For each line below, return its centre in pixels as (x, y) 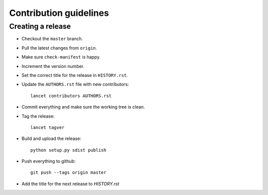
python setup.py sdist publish (68, 150)
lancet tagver (47, 127)
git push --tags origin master (68, 173)
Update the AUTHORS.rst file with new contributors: (75, 84)
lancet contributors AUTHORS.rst (71, 96)
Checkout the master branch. (52, 39)
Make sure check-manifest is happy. (61, 57)
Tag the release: (38, 116)
